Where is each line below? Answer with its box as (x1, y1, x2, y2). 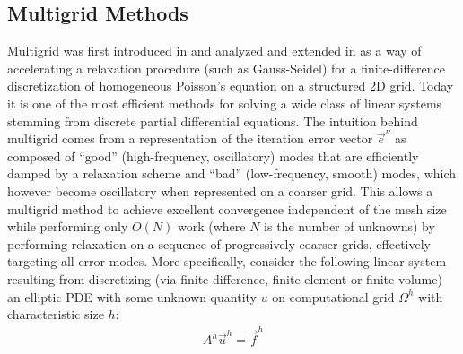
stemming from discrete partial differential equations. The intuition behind (7, 111, 418, 130)
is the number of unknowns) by (264, 217, 435, 236)
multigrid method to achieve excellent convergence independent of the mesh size (7, 199, 447, 218)
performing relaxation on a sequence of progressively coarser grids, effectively (7, 234, 432, 253)
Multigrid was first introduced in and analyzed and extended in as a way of (7, 41, 422, 60)
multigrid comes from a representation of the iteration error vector (7, 129, 373, 148)
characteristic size (7, 305, 104, 324)
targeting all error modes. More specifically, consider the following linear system (7, 252, 447, 271)
